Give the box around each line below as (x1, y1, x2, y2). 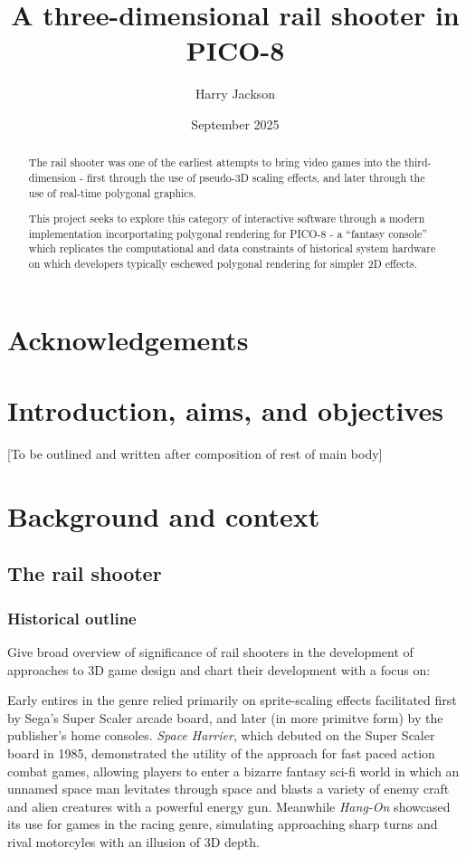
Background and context (7, 497, 320, 534)
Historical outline (7, 606, 137, 629)
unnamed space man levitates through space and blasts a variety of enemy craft (7, 779, 450, 798)
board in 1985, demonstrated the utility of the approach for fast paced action (7, 744, 435, 763)
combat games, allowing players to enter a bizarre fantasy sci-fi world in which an (7, 761, 460, 780)
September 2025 (191, 114, 280, 133)
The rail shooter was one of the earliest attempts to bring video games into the (28, 155, 401, 170)
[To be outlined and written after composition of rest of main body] (7, 444, 383, 463)
